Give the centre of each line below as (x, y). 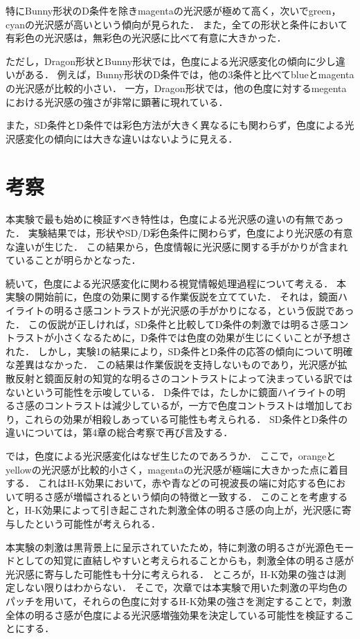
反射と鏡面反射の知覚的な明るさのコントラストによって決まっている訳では (184, 378)
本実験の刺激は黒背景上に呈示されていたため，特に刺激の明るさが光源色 (170, 547)
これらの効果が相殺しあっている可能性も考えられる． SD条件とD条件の (186, 418)
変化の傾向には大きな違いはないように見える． (131, 138)
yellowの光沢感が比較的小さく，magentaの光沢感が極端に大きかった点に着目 (177, 469)
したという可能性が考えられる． (88, 523)
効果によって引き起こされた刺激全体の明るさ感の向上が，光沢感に (192, 510)
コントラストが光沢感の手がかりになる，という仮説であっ (223, 310)
